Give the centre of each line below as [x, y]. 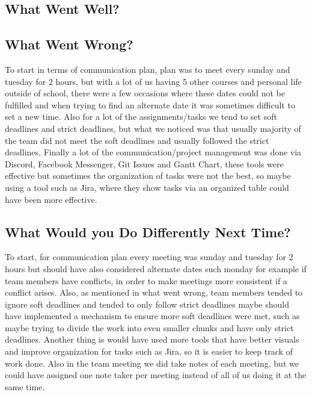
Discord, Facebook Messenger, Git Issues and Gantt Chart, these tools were [144, 163]
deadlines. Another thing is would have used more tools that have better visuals [152, 339]
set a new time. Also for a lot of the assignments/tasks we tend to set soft [141, 117]
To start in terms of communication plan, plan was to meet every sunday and [148, 69]
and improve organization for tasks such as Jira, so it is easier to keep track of [149, 351]
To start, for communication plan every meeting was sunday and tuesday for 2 [149, 257]
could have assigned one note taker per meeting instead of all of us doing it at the [156, 375]
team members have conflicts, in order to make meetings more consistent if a [146, 280]
